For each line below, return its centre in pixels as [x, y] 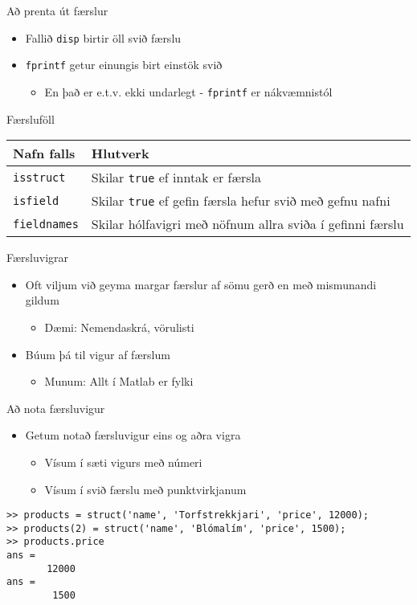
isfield [36, 200]
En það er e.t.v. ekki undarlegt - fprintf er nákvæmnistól [188, 91]
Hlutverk [120, 153]
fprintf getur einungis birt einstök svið [124, 65]
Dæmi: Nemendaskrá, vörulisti [119, 327]
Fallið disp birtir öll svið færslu [103, 37]
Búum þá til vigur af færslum [98, 354]
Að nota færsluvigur [56, 408]
